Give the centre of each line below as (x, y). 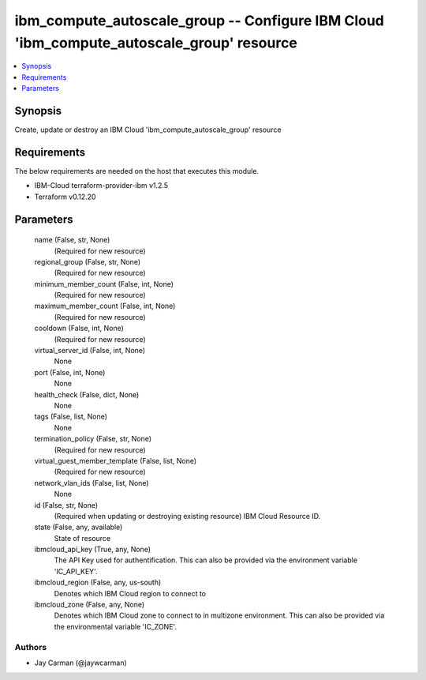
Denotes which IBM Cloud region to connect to (130, 593)
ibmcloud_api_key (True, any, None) (93, 550)
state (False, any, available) (78, 527)
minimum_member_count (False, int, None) (104, 284)
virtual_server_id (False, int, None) (90, 351)
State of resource (82, 538)
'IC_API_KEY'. (76, 571)
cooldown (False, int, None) (79, 329)
